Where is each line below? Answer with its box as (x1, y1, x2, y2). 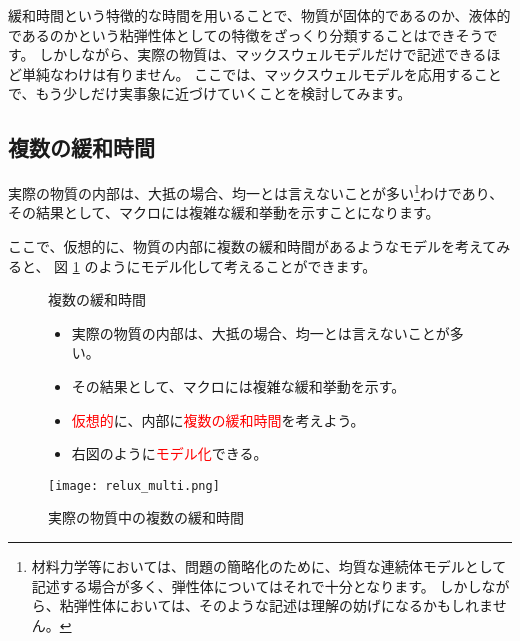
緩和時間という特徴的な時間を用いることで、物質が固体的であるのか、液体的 (8, 5, 511, 25)
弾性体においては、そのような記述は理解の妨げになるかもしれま (73, 595, 493, 616)
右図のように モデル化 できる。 (71, 443, 268, 464)
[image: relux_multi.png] (48, 478, 220, 493)
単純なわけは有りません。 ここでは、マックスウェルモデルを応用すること (21, 63, 502, 84)
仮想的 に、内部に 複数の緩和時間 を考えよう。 (71, 409, 365, 430)
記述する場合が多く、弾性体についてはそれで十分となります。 (31, 575, 435, 596)
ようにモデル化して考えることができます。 (98, 255, 377, 276)
